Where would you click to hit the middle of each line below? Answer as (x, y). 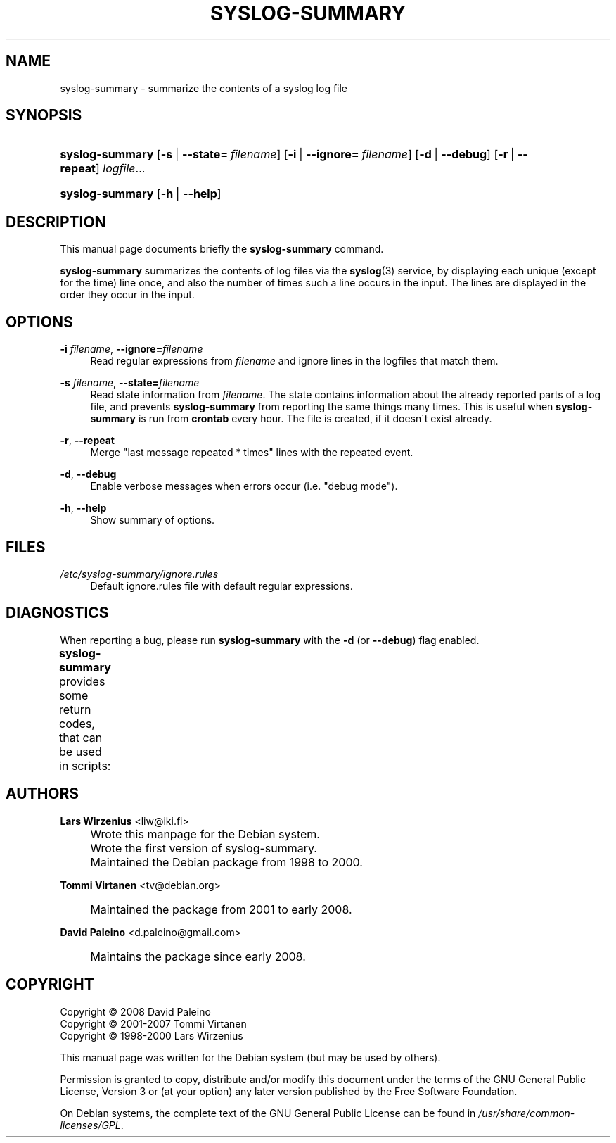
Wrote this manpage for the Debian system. (205, 834)
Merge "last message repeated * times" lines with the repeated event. (252, 453)
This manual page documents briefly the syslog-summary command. (222, 249)
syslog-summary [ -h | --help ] (141, 194)
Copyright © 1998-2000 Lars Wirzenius (152, 1035)
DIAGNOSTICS (57, 613)
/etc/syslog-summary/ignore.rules (139, 574)
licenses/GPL (90, 1125)
